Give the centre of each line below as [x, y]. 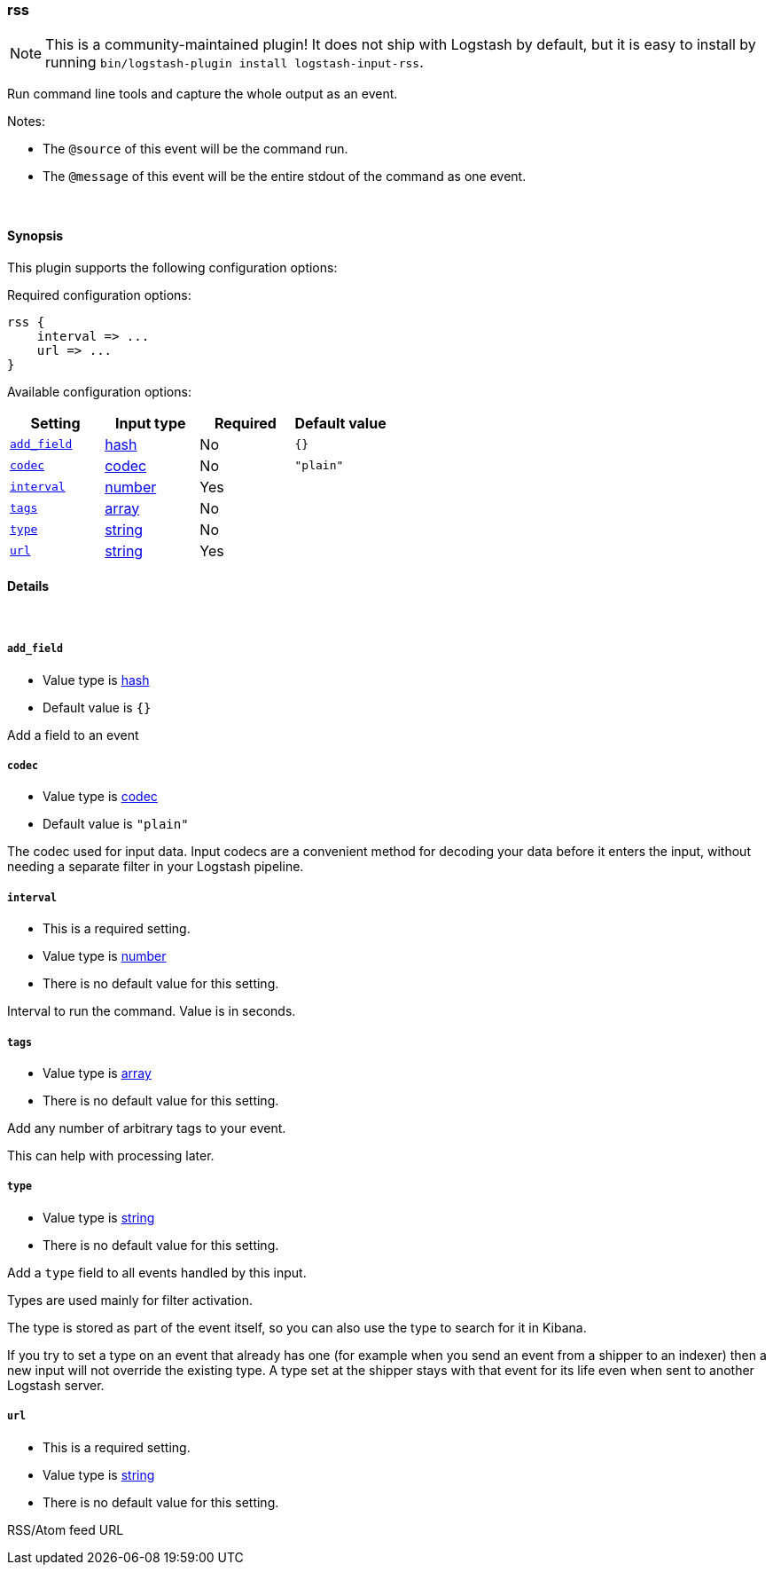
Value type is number [105, 956]
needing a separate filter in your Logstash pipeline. [156, 867]
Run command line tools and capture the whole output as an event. [203, 94]
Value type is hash [96, 680]
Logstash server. [56, 1385]
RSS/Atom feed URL [66, 1529]
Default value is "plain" [116, 824]
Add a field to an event [73, 735]
